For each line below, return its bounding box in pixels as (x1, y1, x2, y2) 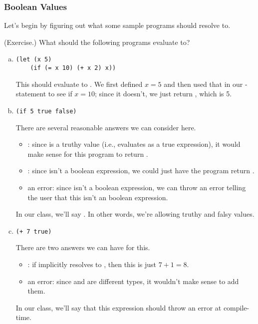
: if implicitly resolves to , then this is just (27, 259, 157, 269)
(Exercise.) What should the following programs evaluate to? (4, 36, 190, 47)
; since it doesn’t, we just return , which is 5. (95, 88, 232, 99)
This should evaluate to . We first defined (15, 78, 143, 89)
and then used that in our (164, 78, 243, 89)
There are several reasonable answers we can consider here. (15, 122, 196, 132)
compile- (223, 302, 250, 313)
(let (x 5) (15, 56, 52, 63)
